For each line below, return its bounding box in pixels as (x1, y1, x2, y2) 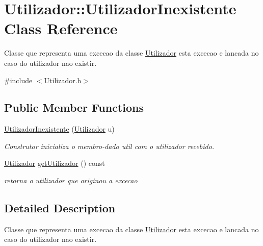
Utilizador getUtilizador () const (4, 158, 105, 168)
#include (4, 75, 33, 85)
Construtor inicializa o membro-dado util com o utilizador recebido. (4, 140, 215, 151)
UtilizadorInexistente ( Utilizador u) (4, 124, 115, 134)
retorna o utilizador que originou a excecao (4, 175, 138, 186)
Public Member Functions (4, 100, 144, 115)
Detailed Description (4, 200, 116, 216)
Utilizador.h (44, 75, 82, 85)
